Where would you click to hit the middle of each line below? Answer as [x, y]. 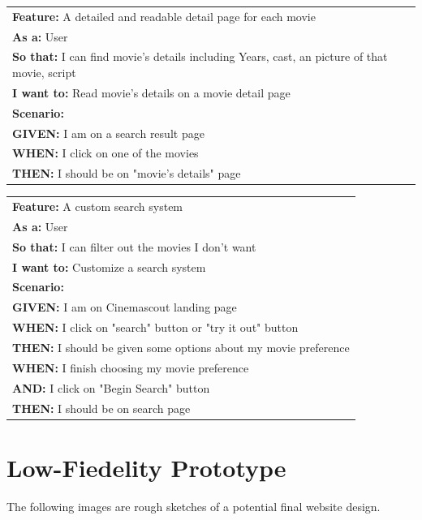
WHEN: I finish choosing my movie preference [131, 367]
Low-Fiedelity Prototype [146, 467]
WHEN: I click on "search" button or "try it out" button [155, 327]
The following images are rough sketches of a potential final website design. [194, 506]
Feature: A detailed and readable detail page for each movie [164, 16]
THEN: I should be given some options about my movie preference [181, 347]
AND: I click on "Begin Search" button [111, 387]
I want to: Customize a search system [109, 266]
